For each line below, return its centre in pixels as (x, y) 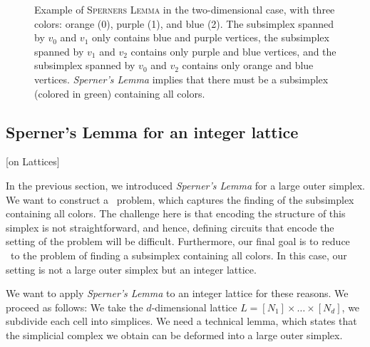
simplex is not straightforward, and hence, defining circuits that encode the (170, 227)
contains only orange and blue (248, 65)
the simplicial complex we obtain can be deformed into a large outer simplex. (174, 335)
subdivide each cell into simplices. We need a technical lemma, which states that (181, 321)
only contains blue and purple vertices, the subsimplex (210, 37)
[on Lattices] (33, 161)
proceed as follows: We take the (74, 307)
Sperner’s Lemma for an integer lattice (152, 131)
